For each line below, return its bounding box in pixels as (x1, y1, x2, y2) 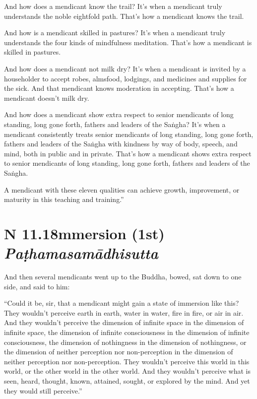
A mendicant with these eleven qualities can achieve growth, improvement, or (4, 184, 240, 195)
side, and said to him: (4, 281, 70, 291)
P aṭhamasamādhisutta (4, 243, 158, 264)
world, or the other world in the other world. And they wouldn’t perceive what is (4, 366, 251, 376)
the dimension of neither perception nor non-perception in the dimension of (4, 346, 233, 357)
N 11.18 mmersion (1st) (4, 223, 165, 243)
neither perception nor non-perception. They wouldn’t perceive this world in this (4, 356, 250, 366)
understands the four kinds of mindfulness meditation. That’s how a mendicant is (4, 37, 252, 47)
